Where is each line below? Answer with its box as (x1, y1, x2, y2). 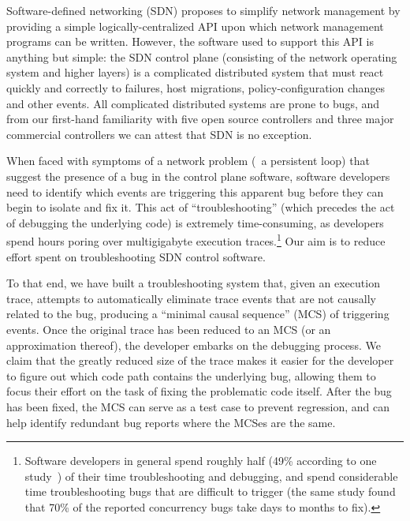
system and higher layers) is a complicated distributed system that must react (6, 64, 384, 81)
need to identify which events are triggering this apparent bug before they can (6, 183, 384, 200)
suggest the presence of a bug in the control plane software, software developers (6, 167, 390, 184)
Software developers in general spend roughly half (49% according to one (24, 452, 377, 469)
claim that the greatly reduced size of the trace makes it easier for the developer (6, 352, 394, 369)
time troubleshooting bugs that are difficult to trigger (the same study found (24, 483, 396, 500)
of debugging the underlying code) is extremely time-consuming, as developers (6, 214, 384, 231)
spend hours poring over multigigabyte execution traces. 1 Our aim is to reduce (6, 231, 386, 249)
